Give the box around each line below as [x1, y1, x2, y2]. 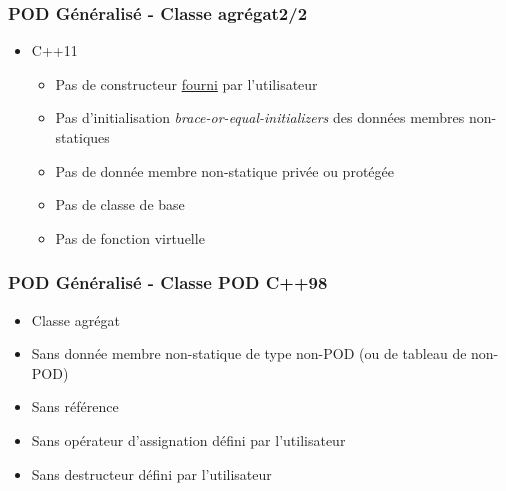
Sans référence [31, 396, 119, 417]
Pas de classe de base [55, 194, 185, 215]
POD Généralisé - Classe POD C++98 [8, 270, 328, 295]
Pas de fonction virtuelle [55, 227, 205, 248]
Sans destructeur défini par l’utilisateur [31, 463, 272, 484]
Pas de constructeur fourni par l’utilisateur [55, 73, 318, 94]
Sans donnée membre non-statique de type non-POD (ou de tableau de [31, 343, 467, 364]
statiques [55, 127, 110, 147]
